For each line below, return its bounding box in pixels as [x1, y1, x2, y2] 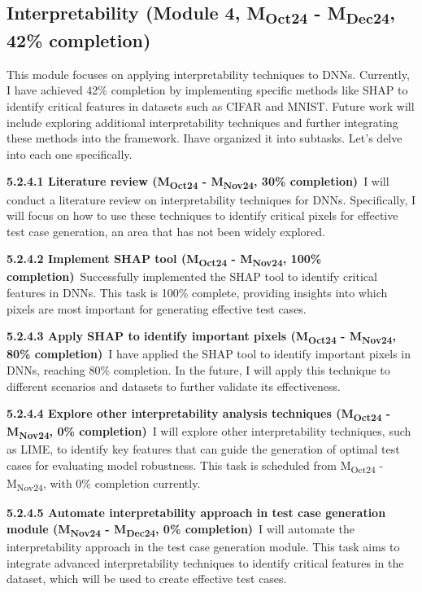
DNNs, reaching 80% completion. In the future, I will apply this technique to [7, 361, 390, 378]
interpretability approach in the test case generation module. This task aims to [7, 537, 400, 555]
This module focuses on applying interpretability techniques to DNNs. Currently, [7, 65, 410, 82]
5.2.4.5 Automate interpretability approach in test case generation [7, 504, 386, 521]
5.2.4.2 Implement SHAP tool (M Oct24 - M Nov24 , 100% [7, 250, 322, 270]
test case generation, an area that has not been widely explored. [7, 222, 325, 239]
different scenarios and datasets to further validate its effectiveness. [7, 377, 341, 394]
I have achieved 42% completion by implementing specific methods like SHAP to [7, 81, 408, 99]
